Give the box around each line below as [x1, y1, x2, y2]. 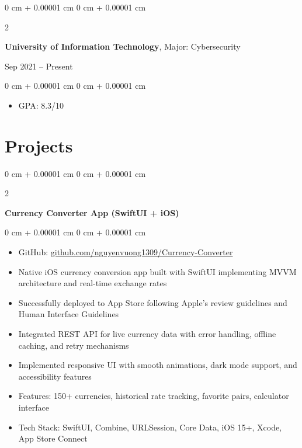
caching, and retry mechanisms [18, 339, 129, 351]
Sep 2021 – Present [5, 60, 73, 72]
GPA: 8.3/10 [18, 99, 64, 111]
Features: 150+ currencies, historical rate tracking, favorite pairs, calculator [18, 390, 289, 402]
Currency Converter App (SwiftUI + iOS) [5, 206, 179, 218]
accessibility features [18, 370, 92, 382]
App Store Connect [18, 432, 88, 444]
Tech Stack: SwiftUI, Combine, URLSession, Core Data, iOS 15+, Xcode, [18, 421, 282, 433]
